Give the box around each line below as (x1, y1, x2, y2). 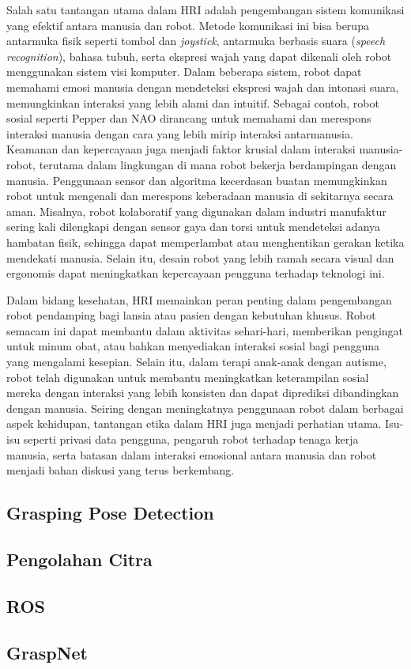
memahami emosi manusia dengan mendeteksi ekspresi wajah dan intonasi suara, (6, 78, 399, 95)
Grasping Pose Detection (6, 501, 214, 525)
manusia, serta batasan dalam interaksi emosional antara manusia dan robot (6, 446, 377, 463)
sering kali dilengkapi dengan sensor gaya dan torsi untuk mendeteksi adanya (6, 218, 381, 235)
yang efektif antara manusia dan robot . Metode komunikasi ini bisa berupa (6, 17, 369, 33)
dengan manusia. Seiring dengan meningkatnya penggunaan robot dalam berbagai (6, 399, 404, 416)
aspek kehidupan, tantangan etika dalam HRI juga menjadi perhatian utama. (6, 415, 382, 432)
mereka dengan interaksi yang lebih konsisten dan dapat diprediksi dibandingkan (6, 384, 399, 401)
